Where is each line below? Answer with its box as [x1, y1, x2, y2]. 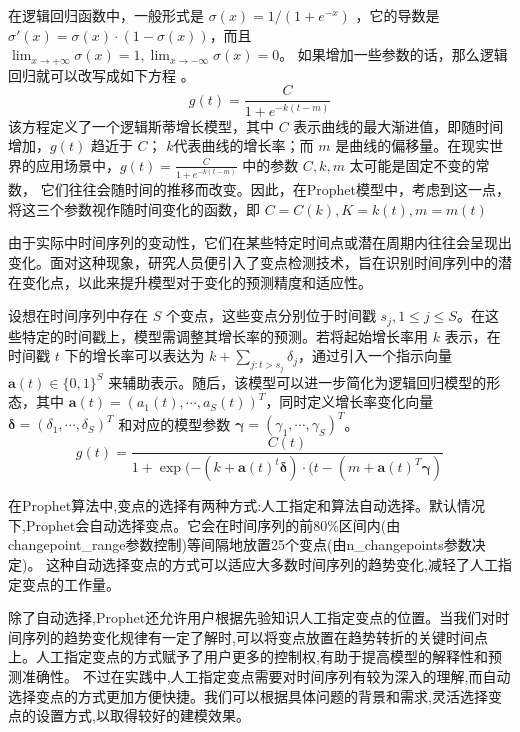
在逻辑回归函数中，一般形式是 [8, 5, 204, 25]
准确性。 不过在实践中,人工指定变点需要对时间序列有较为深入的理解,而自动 [21, 665, 511, 686]
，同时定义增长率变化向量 [265, 391, 434, 412]
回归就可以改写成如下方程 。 [8, 64, 195, 85]
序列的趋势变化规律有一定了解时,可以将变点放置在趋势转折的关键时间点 [21, 626, 488, 647]
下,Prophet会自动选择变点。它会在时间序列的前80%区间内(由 [8, 514, 401, 535]
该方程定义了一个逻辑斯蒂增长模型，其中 [8, 115, 274, 136]
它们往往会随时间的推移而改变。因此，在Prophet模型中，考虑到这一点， [40, 179, 510, 200]
